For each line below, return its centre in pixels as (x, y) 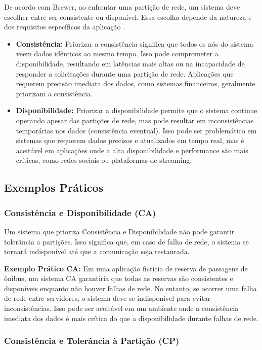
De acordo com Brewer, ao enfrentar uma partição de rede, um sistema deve (122, 7)
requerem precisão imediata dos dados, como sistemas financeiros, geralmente (136, 83)
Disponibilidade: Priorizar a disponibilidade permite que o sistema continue (137, 110)
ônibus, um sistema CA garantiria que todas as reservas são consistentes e (119, 278)
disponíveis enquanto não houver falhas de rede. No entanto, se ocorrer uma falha (130, 288)
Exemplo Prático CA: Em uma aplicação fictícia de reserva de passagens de (126, 268)
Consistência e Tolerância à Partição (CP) (92, 341)
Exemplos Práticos (54, 187)
